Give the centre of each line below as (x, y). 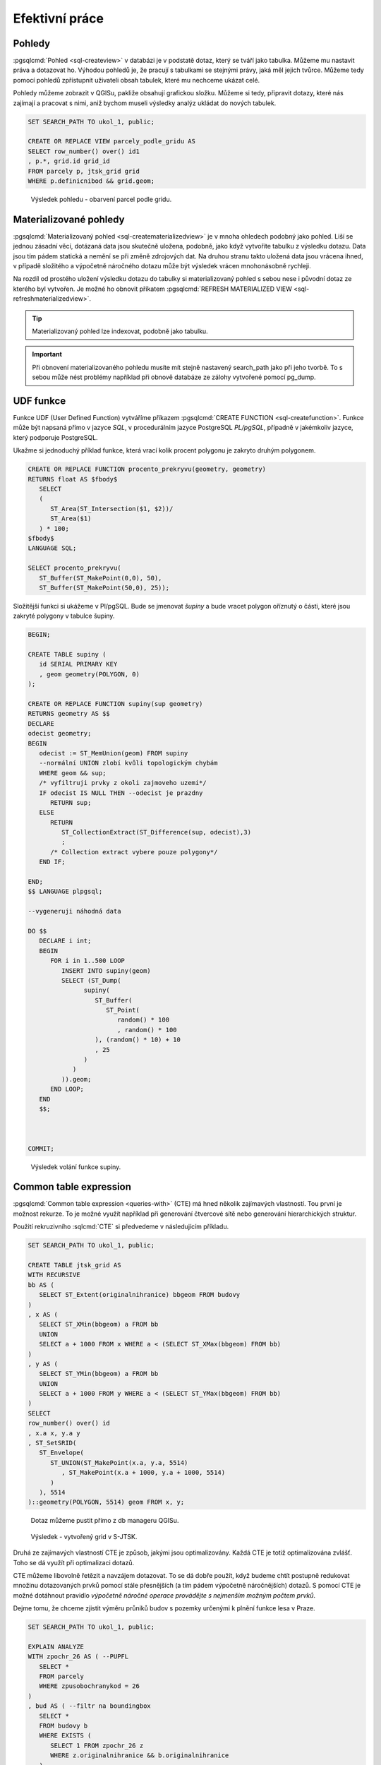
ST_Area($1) (71, 519)
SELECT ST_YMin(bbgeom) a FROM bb (99, 1374)
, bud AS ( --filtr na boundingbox (89, 1706)
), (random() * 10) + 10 (138, 1040)
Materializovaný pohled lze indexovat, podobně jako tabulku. (120, 331)
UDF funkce (40, 401)
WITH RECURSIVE (54, 1275)
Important (47, 354)
